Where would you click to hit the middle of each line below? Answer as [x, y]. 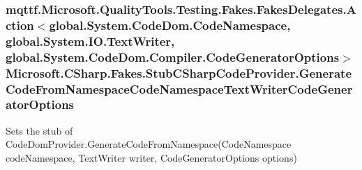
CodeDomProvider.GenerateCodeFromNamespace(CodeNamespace [149, 144]
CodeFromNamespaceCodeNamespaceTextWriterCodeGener [179, 88]
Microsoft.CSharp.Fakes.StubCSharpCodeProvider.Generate [179, 73]
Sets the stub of [39, 130]
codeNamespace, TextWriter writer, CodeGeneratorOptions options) [151, 157]
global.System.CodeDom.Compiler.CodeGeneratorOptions [173, 57]
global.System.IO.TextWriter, [90, 41]
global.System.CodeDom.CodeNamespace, [170, 25]
